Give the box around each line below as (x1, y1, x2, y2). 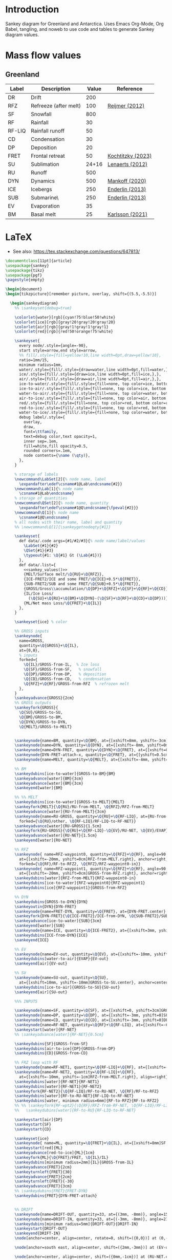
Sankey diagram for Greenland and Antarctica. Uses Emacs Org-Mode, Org (5, 21, 164, 27)
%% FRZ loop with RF (14, 1060, 58, 1065)
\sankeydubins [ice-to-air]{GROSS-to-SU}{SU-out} (14, 985, 120, 990)
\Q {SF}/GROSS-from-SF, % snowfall (24, 667, 102, 672)
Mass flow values (5, 50, 81, 61)
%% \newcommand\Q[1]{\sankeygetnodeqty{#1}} (14, 524, 111, 530)
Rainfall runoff (30, 127, 65, 134)
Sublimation (30, 160, 60, 168)
